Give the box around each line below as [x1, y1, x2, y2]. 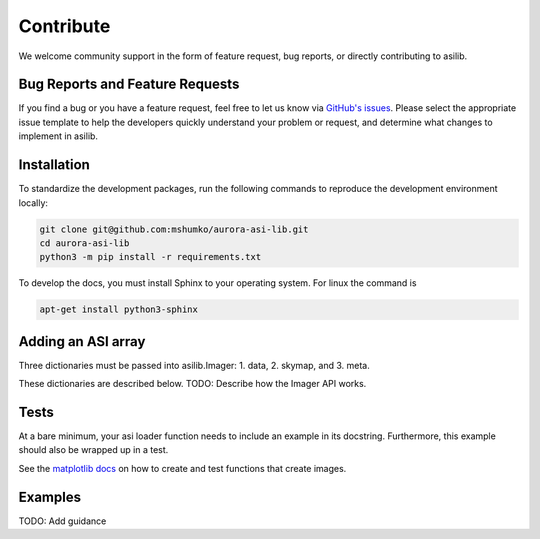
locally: [18, 196, 49, 209]
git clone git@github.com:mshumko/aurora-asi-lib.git [39, 223, 309, 235]
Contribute [18, 15, 111, 37]
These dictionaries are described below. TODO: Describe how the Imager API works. [18, 378, 367, 390]
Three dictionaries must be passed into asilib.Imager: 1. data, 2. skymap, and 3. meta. [18, 359, 370, 371]
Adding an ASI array [18, 333, 146, 350]
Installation [18, 156, 90, 174]
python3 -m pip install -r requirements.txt [39, 251, 262, 263]
